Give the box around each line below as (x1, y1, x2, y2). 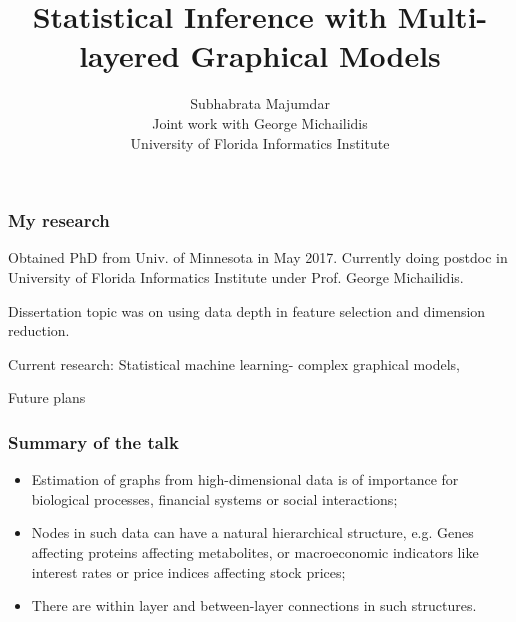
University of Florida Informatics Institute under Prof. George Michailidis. (8, 266, 464, 287)
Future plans (8, 387, 86, 408)
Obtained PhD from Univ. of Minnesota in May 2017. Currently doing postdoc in (8, 247, 508, 268)
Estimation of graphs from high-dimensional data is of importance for (31, 469, 459, 490)
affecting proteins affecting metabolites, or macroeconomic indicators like (31, 541, 479, 562)
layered (79, 35, 180, 76)
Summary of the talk (8, 429, 180, 454)
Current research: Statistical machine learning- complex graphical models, (8, 353, 460, 374)
